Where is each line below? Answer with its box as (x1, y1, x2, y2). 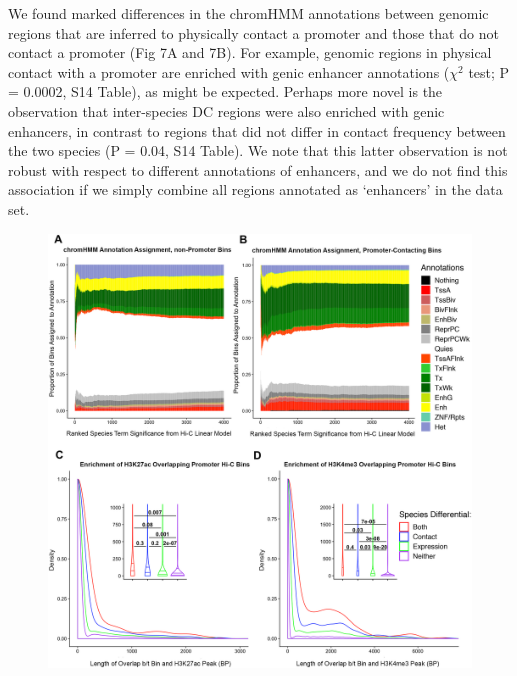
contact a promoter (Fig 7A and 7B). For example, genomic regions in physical (8, 42, 492, 63)
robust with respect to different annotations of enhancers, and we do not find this (8, 159, 508, 180)
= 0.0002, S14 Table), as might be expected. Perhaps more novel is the (8, 81, 443, 102)
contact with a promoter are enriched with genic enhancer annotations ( (8, 61, 450, 82)
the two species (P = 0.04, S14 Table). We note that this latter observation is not (8, 140, 508, 161)
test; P (468, 61, 510, 82)
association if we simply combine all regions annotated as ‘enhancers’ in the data (8, 179, 503, 200)
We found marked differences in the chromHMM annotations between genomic (8, 3, 489, 23)
